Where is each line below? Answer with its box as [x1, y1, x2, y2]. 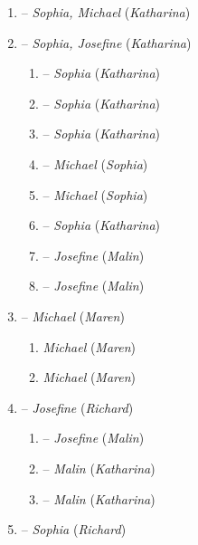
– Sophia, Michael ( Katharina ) [21, 3, 191, 21]
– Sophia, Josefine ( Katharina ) [21, 33, 192, 52]
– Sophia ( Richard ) [21, 520, 127, 539]
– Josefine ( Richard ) [21, 397, 134, 416]
